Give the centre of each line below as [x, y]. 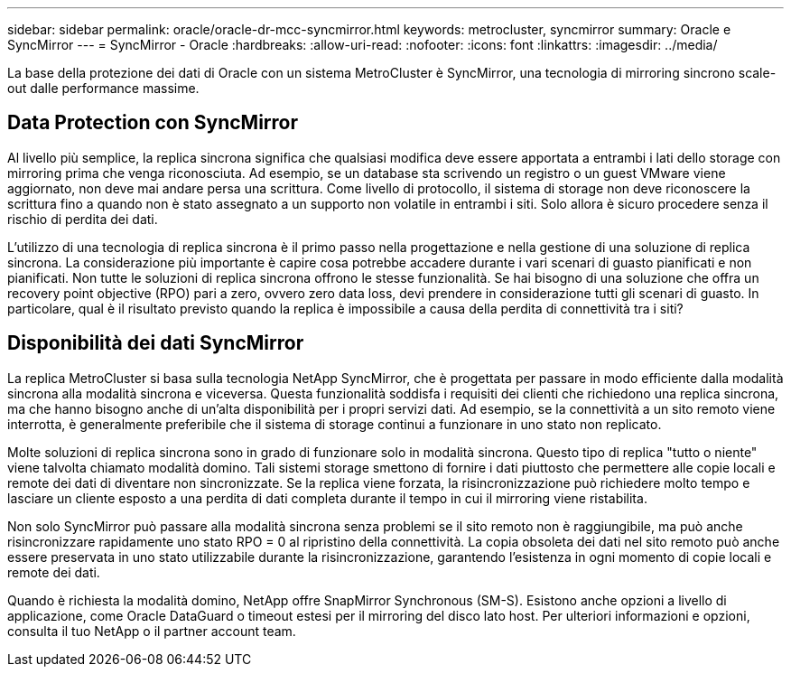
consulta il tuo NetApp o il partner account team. [152, 631]
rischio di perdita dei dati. [83, 219]
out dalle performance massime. [103, 88]
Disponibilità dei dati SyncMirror [156, 343]
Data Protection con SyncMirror [153, 123]
